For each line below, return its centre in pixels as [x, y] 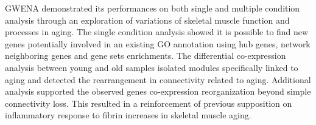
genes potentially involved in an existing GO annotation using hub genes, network [158, 43]
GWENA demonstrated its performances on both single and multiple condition [153, 8]
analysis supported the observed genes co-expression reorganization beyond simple [158, 91]
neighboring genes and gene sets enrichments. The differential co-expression [146, 56]
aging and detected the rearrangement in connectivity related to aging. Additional [158, 79]
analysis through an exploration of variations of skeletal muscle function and [147, 20]
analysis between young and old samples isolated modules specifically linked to [152, 67]
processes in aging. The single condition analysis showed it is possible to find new [157, 32]
